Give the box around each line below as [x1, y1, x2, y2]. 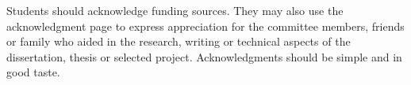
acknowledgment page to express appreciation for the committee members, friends [6, 17, 405, 34]
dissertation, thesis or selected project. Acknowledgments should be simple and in [6, 48, 402, 65]
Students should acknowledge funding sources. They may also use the [6, 2, 344, 18]
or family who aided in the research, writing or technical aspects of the [6, 33, 351, 50]
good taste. [6, 64, 60, 80]
